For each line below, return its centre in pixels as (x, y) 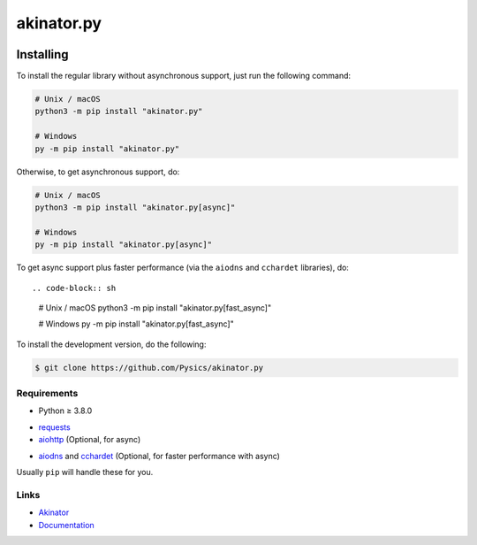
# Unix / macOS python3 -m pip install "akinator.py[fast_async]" (155, 307)
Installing (43, 54)
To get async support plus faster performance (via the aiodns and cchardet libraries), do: (182, 268)
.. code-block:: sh (74, 288)
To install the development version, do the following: (111, 344)
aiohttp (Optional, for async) (90, 440)
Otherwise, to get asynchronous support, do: (98, 172)
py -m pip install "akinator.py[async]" (123, 245)
